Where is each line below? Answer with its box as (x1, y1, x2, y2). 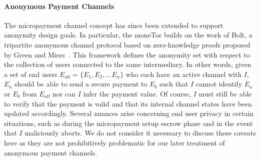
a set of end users (4, 68, 57, 79)
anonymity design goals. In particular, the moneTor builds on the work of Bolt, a (4, 29, 252, 40)
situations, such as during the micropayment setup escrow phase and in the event (4, 117, 253, 128)
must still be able (198, 88, 252, 98)
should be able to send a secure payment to (14, 78, 147, 89)
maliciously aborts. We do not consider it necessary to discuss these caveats (24, 127, 256, 138)
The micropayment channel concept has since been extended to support (4, 19, 223, 30)
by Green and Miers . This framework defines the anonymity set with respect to (4, 49, 250, 59)
